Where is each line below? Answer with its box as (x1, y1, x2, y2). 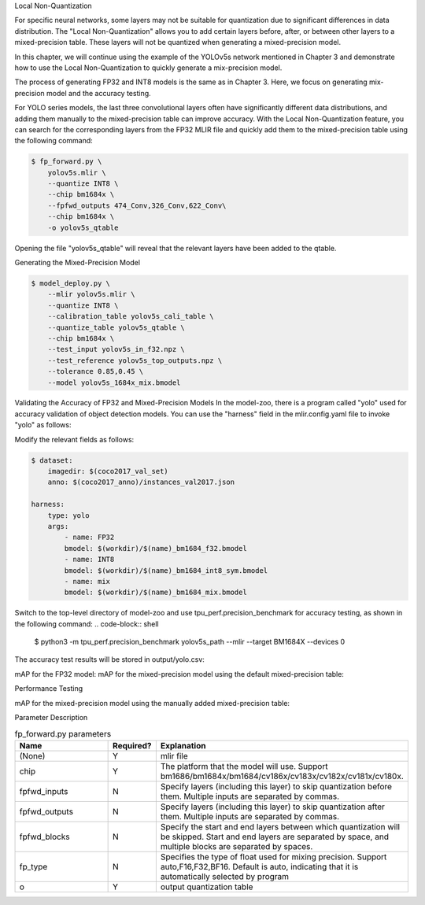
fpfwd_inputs (19, 785, 68, 796)
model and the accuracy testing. (46, 88, 151, 98)
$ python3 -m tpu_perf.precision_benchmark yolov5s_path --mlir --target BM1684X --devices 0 (34, 637, 346, 647)
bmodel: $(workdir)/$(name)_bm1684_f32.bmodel (64, 544, 247, 552)
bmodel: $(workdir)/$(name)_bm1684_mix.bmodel (64, 588, 247, 597)
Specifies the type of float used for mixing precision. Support (160, 851, 387, 862)
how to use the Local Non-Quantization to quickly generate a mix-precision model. (14, 63, 283, 72)
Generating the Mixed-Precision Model (14, 258, 141, 267)
